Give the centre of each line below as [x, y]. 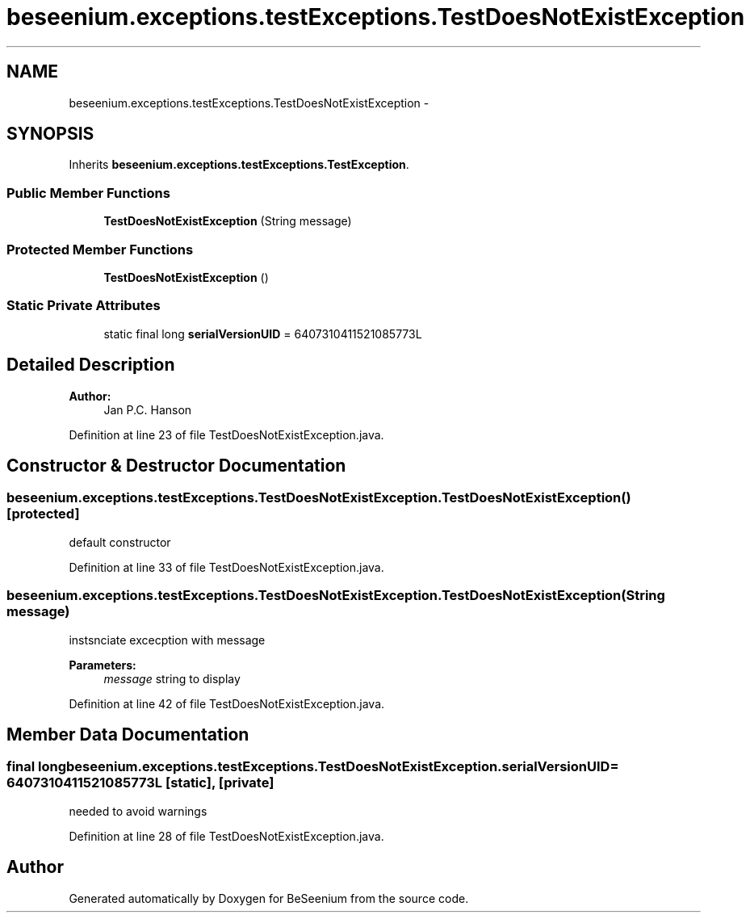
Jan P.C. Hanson [148, 409]
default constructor [120, 542]
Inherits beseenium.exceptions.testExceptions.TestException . [239, 165]
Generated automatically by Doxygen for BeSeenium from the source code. [269, 898]
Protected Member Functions [100, 249]
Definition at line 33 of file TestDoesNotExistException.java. [226, 567]
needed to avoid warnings [138, 811]
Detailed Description [91, 365]
